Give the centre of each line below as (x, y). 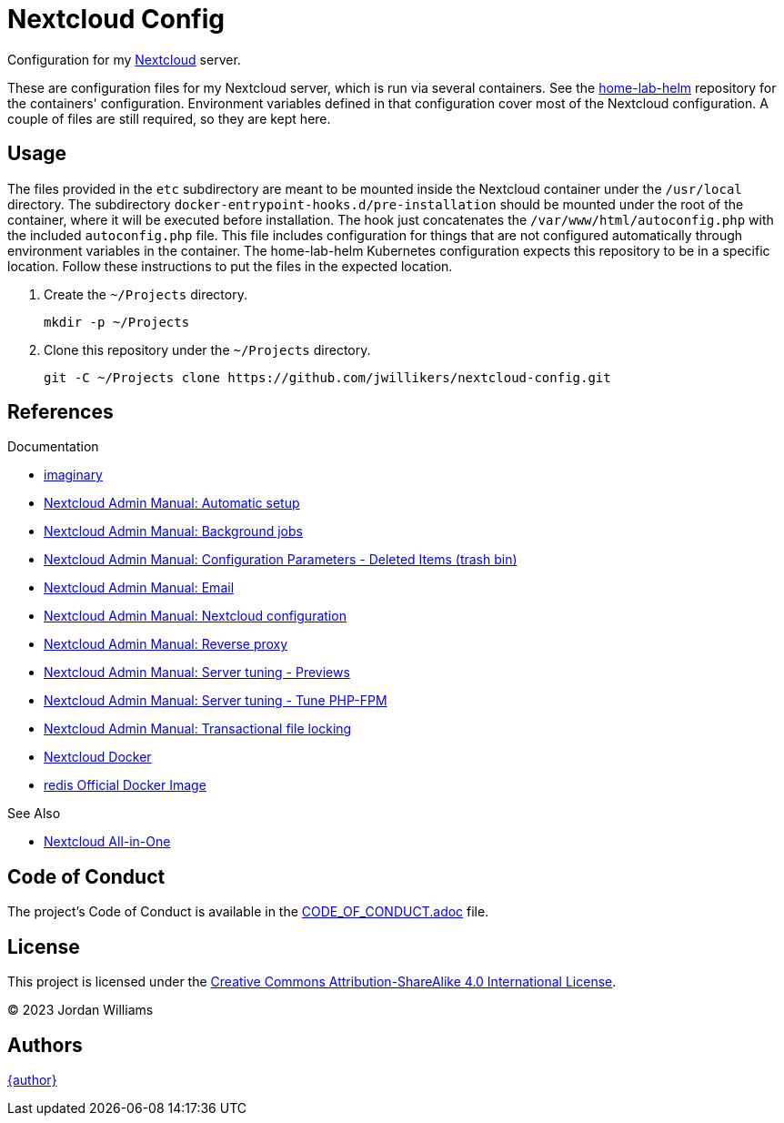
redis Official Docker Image (125, 785)
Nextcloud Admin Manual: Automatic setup (172, 503)
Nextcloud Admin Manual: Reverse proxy (166, 644)
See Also (34, 814)
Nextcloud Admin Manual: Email (139, 588)
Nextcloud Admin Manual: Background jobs (173, 531)
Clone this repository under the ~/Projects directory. (207, 349)
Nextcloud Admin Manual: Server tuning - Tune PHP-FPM (216, 701)
